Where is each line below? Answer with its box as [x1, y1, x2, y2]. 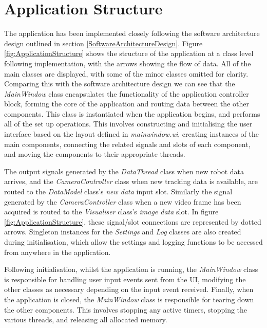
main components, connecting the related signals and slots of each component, [4, 138, 251, 149]
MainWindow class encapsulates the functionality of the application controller [4, 88, 249, 99]
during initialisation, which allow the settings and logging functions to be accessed [4, 236, 263, 247]
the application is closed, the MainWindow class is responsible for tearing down [4, 294, 254, 304]
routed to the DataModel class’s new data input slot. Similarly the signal [4, 186, 233, 197]
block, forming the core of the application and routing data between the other [4, 98, 249, 109]
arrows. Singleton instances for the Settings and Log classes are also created [4, 226, 241, 237]
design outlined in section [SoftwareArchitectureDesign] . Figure [4, 38, 203, 48]
